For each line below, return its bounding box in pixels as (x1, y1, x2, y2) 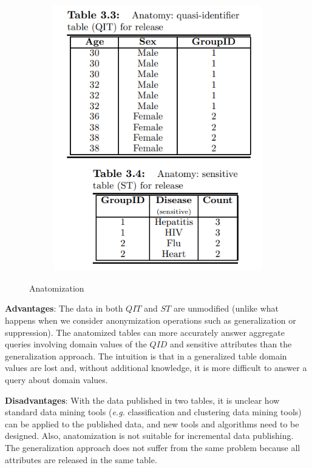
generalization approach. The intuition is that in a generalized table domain (5, 349, 287, 362)
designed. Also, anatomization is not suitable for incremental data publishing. (5, 429, 294, 442)
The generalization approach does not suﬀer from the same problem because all (5, 441, 300, 453)
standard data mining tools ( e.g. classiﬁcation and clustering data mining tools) (5, 406, 302, 418)
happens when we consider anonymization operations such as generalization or (5, 313, 296, 326)
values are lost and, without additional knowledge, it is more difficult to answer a (5, 361, 307, 374)
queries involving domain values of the (5, 338, 147, 350)
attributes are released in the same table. (5, 453, 157, 466)
